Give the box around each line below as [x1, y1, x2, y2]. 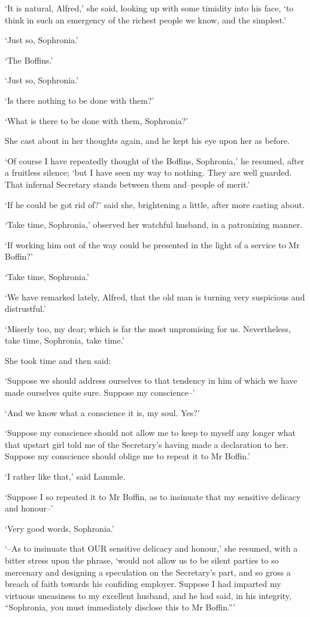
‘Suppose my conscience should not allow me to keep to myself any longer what [5, 426, 296, 439]
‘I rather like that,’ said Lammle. [5, 470, 126, 483]
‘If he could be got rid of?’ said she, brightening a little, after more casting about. [5, 198, 305, 210]
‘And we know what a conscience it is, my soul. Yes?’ [5, 406, 200, 419]
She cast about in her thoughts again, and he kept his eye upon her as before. [5, 134, 290, 147]
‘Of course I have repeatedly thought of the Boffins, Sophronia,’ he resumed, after [5, 154, 305, 167]
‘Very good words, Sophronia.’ [5, 522, 114, 534]
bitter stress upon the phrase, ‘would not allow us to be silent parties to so [5, 554, 279, 566]
